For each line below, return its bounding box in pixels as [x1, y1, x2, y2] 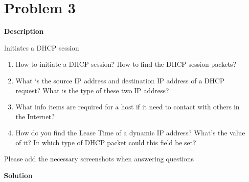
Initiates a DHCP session [4, 42, 79, 52]
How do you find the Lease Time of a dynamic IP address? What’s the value [15, 128, 245, 138]
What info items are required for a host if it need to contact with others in [15, 102, 240, 112]
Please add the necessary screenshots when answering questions [4, 154, 194, 164]
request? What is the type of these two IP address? [15, 85, 169, 95]
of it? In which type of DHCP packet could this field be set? [15, 137, 196, 147]
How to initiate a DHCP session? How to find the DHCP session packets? [15, 59, 236, 69]
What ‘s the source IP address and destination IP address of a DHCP [15, 75, 225, 85]
